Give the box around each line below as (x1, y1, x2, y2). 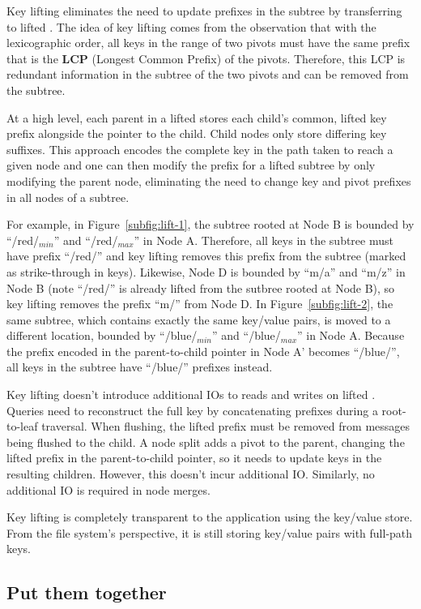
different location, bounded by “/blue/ (6, 327, 198, 344)
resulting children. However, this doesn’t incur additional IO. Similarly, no (6, 465, 375, 482)
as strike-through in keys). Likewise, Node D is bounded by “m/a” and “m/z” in (6, 263, 406, 280)
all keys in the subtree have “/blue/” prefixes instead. (6, 358, 273, 375)
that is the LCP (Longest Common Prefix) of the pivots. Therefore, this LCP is (6, 49, 406, 66)
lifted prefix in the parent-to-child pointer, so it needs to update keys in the (6, 449, 382, 466)
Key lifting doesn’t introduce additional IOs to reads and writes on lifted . (6, 386, 376, 403)
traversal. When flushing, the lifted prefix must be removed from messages (41, 418, 410, 435)
